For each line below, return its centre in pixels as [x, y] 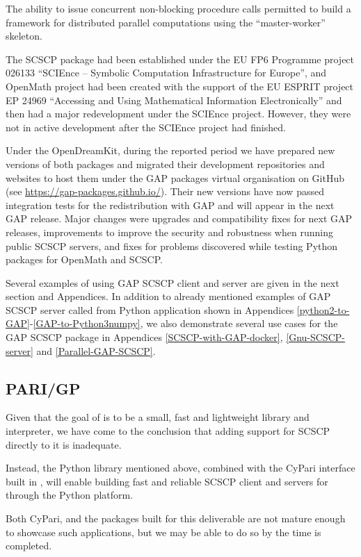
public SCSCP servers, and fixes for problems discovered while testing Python [172, 246]
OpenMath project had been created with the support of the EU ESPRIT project [180, 86]
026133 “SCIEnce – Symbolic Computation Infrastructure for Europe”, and [166, 73]
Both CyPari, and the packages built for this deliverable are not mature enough [176, 518]
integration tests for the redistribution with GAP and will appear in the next [170, 205]
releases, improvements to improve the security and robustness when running [169, 232]
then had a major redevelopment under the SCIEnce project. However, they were [178, 114]
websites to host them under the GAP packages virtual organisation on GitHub [175, 177]
